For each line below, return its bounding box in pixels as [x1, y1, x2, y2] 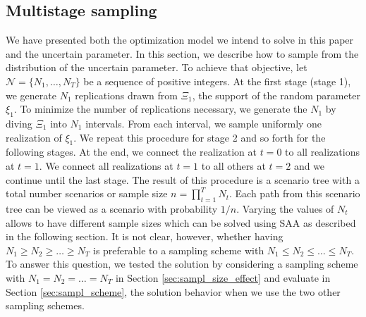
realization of [6, 130, 62, 144]
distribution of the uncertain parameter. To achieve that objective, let [6, 60, 307, 75]
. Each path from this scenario [229, 186, 360, 201]
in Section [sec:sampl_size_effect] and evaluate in [115, 270, 331, 285]
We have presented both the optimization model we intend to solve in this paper [6, 32, 354, 47]
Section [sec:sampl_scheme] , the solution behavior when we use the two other [6, 284, 341, 299]
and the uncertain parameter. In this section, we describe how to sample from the [6, 46, 359, 61]
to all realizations [285, 144, 360, 159]
